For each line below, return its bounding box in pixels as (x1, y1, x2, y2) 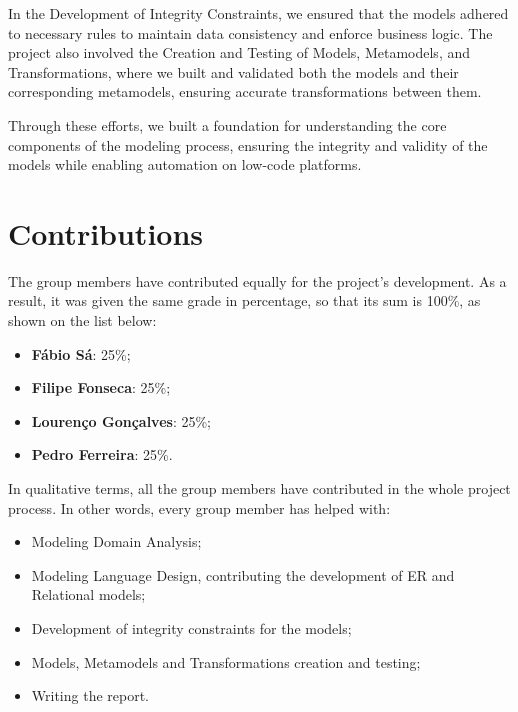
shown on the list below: (8, 310, 157, 331)
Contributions (8, 212, 204, 253)
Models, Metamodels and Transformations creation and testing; (31, 651, 421, 672)
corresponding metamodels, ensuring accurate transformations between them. (8, 81, 482, 102)
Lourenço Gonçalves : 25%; (31, 410, 211, 431)
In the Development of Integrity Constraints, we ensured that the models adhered (8, 3, 509, 23)
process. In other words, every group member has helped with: (8, 497, 391, 518)
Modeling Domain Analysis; (31, 531, 202, 552)
